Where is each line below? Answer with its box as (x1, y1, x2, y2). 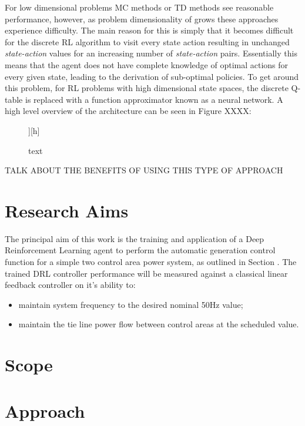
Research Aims (5, 198, 129, 222)
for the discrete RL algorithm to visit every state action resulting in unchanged (5, 35, 290, 48)
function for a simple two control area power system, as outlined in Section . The (5, 256, 297, 268)
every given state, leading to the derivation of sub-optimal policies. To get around (5, 70, 299, 82)
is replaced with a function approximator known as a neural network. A (25, 93, 283, 105)
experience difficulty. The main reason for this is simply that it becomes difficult (5, 24, 294, 36)
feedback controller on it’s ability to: (5, 279, 136, 291)
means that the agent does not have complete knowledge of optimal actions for (5, 58, 289, 71)
